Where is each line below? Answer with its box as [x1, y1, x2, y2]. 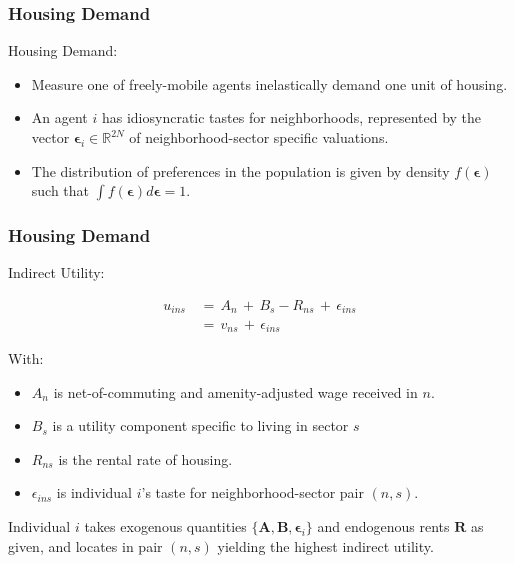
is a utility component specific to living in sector [52, 415, 349, 436]
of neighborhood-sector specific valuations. [129, 127, 389, 147]
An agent [31, 107, 88, 128]
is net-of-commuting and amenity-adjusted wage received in [53, 381, 418, 402]
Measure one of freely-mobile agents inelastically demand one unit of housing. [31, 73, 508, 94]
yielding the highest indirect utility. [217, 535, 434, 556]
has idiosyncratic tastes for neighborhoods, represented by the [101, 107, 482, 128]
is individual [56, 482, 132, 503]
